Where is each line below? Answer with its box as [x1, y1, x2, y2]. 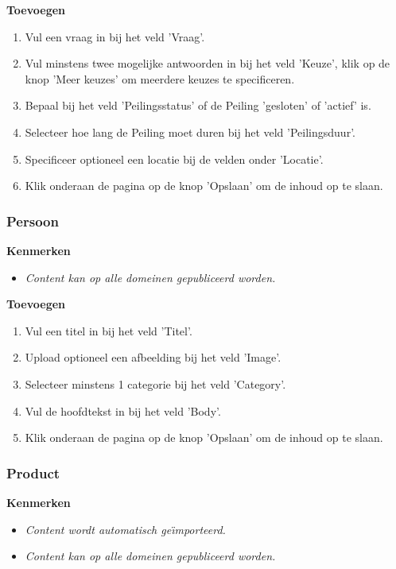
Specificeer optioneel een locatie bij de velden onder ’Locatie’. [25, 150, 324, 167]
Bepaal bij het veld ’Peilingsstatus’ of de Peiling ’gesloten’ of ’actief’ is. [25, 97, 371, 114]
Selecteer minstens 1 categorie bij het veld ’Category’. [25, 375, 286, 392]
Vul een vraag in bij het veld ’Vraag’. [25, 28, 205, 45]
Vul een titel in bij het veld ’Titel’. [25, 322, 192, 339]
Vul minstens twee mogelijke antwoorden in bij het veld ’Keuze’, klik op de [25, 55, 390, 72]
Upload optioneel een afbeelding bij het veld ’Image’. [25, 349, 281, 366]
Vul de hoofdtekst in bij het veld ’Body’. [25, 402, 221, 419]
